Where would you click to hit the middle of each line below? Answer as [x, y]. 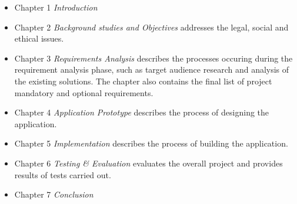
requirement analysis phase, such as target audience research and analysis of [152, 69]
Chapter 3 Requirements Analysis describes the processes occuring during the [153, 58]
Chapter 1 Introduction [56, 7]
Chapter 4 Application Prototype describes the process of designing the [142, 112]
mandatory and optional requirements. [84, 92]
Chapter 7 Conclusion [54, 194]
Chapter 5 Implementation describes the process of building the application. [151, 143]
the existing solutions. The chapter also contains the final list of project [143, 81]
